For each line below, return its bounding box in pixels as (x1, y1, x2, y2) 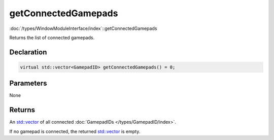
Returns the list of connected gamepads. (9, 34, 95, 41)
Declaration (9, 48, 47, 56)
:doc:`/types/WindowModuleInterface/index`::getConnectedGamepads (9, 25, 157, 31)
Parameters (9, 79, 47, 88)
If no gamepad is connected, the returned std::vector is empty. (9, 128, 141, 134)
